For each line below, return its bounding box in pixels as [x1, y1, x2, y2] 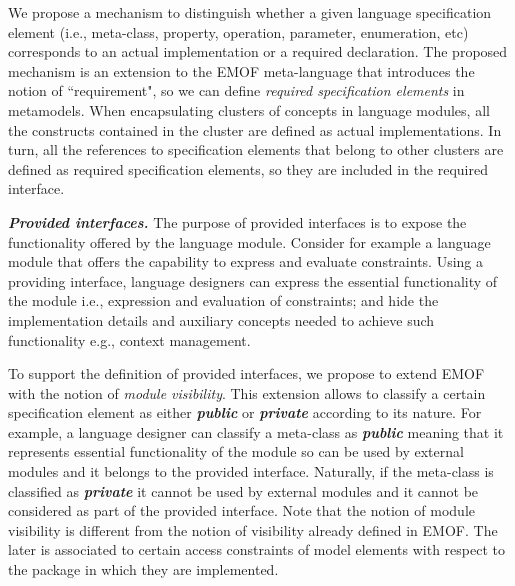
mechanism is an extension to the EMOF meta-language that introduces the [8, 60, 475, 81]
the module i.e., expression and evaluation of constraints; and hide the [8, 290, 439, 311]
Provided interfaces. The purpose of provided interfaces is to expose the [8, 211, 467, 232]
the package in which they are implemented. [8, 559, 279, 580]
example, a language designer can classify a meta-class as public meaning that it [8, 421, 504, 442]
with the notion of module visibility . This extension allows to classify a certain [8, 382, 486, 403]
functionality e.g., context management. [8, 329, 251, 350]
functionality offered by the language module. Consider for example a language [8, 231, 491, 252]
